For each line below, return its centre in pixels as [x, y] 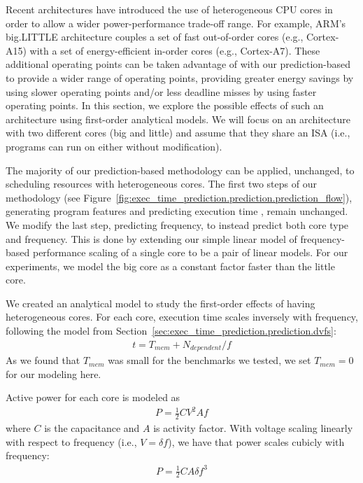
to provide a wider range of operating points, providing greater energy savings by [180, 77]
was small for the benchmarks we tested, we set [209, 360]
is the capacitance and [92, 428]
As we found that [43, 360]
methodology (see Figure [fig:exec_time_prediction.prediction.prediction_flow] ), [179, 197]
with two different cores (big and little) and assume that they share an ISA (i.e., [178, 133]
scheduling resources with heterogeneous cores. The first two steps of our [161, 184]
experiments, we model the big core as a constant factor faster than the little [170, 266]
